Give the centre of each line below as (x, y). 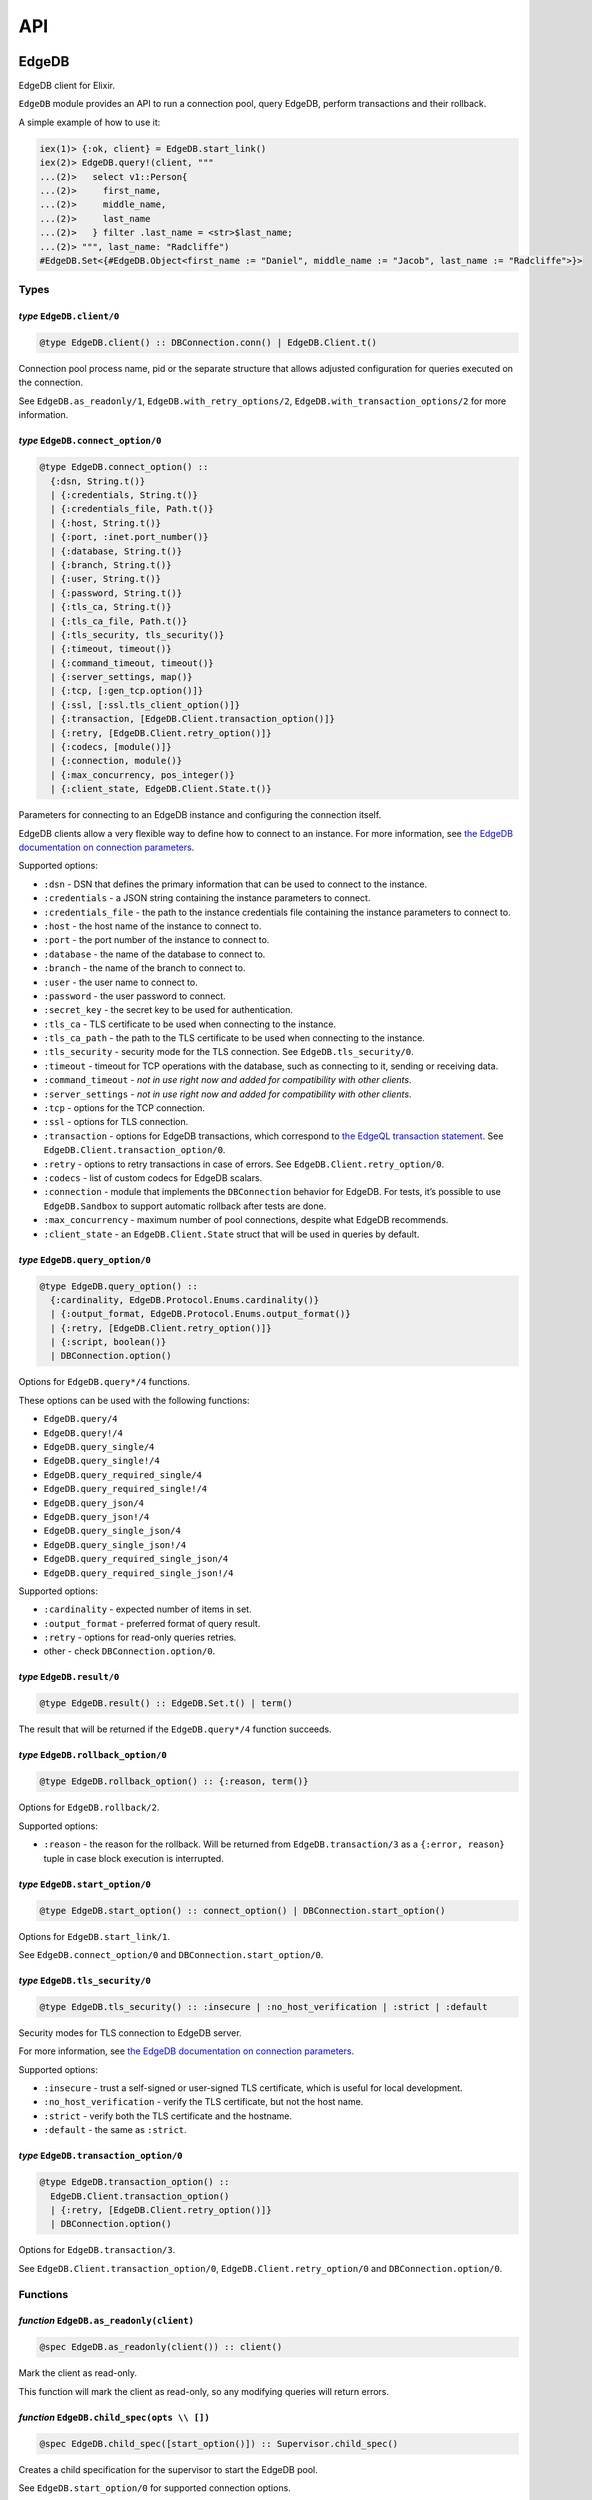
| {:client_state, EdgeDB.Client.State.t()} (161, 789)
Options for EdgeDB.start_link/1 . (94, 1936)
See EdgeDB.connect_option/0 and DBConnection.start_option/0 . (171, 1954)
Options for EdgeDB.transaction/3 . (97, 2250)
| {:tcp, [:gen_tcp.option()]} (127, 691)
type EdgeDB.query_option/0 (85, 1259)
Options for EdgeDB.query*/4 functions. (104, 1382)
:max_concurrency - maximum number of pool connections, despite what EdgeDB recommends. (246, 1220)
